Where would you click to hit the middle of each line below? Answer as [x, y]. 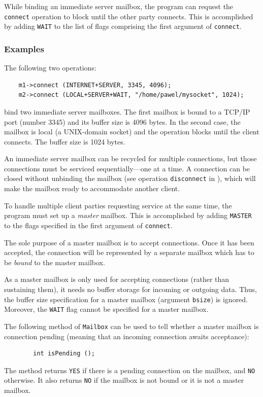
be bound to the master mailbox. [55, 262]
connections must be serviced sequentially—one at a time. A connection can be [127, 168]
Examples [24, 48]
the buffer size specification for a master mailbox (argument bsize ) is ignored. [126, 299]
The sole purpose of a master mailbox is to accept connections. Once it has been [129, 242]
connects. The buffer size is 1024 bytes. [65, 141]
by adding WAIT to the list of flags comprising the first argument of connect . [123, 26]
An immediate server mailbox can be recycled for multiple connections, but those [130, 158]
